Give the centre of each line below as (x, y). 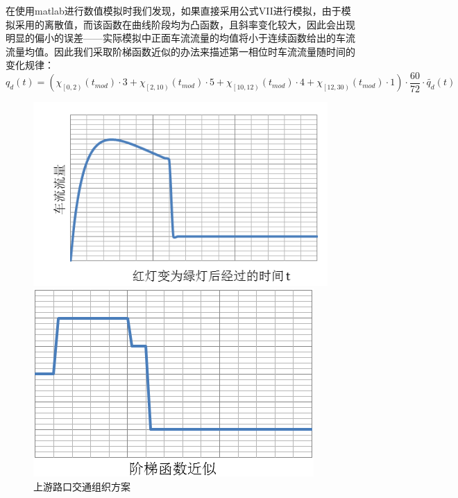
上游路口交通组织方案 (82, 486)
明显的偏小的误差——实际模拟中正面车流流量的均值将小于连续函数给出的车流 (180, 38)
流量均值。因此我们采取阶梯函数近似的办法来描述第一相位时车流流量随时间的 (180, 51)
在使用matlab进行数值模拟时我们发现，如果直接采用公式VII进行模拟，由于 (173, 10)
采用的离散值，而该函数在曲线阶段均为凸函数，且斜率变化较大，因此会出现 (185, 24)
